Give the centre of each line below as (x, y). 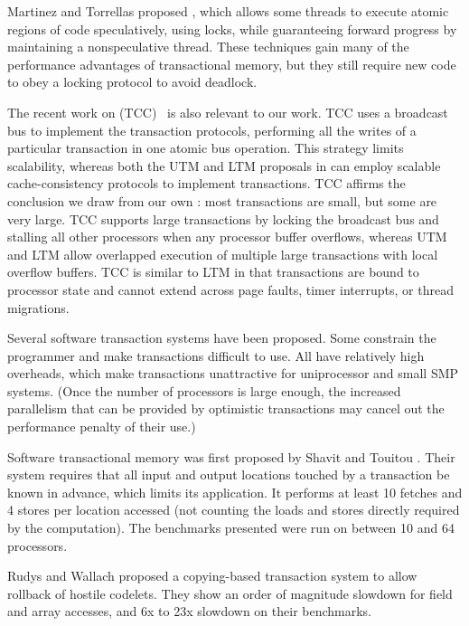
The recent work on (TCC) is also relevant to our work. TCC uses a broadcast (228, 112)
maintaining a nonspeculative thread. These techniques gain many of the (208, 47)
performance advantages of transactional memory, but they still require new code (232, 64)
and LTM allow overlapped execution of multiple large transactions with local (223, 254)
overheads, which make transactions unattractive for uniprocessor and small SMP (233, 373)
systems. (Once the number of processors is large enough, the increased (204, 390)
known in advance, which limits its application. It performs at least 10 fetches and (235, 492)
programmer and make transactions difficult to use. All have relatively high (216, 355)
